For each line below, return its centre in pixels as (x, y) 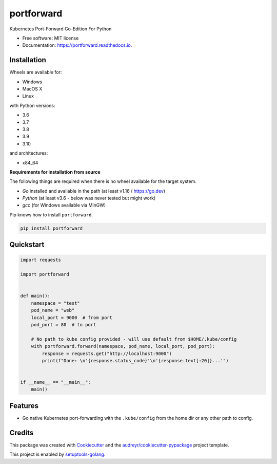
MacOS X (32, 89)
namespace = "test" (56, 303)
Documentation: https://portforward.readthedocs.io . (77, 45)
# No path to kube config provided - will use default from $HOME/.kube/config (134, 339)
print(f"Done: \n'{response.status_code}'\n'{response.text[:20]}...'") (135, 360)
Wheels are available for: (36, 72)
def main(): (35, 296)
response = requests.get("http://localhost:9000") (107, 354)
